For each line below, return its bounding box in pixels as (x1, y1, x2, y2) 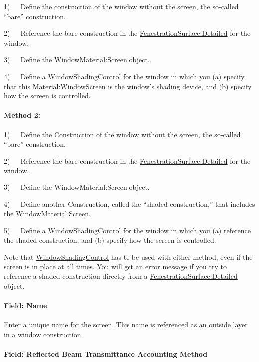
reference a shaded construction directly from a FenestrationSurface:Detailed (4, 271, 238, 281)
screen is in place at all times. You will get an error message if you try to (4, 261, 227, 271)
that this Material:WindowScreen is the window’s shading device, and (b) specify (4, 81, 252, 91)
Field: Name (4, 300, 47, 310)
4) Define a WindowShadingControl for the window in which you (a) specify (4, 71, 245, 81)
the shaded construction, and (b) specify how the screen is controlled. (4, 235, 216, 245)
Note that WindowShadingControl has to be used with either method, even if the (4, 251, 253, 262)
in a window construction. (4, 329, 83, 339)
